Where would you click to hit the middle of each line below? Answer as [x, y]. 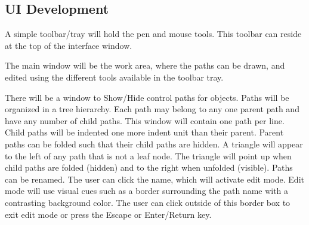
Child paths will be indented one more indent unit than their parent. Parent [144, 132]
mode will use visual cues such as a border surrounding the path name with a [147, 191]
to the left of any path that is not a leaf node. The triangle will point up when [148, 155]
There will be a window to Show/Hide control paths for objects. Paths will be [147, 97]
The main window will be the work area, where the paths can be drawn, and [145, 65]
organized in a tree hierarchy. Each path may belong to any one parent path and [152, 109]
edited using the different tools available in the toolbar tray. [114, 77]
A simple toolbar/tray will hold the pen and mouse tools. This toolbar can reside [153, 34]
